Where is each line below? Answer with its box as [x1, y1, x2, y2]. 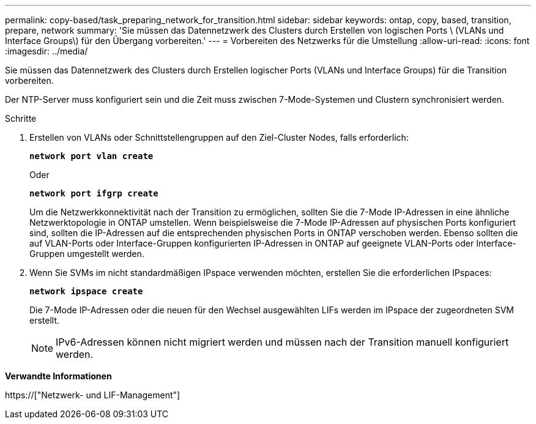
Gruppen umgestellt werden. [29, 248, 144, 259]
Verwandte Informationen [5, 371, 112, 381]
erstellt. [29, 315, 60, 325]
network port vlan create [29, 151, 154, 161]
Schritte [5, 113, 37, 124]
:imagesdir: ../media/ [5, 46, 88, 56]
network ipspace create [29, 286, 143, 296]
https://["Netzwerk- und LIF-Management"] [5, 390, 181, 400]
